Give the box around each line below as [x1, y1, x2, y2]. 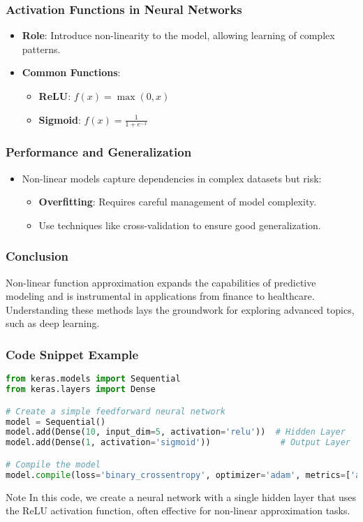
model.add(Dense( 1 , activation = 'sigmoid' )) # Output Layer [6, 437, 351, 448]
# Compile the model [6, 459, 101, 470]
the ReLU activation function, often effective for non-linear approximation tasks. [6, 503, 350, 518]
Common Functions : [22, 65, 121, 80]
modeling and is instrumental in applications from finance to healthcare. [6, 289, 315, 303]
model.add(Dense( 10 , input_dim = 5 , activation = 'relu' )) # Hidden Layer [6, 427, 346, 437]
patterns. [22, 41, 61, 56]
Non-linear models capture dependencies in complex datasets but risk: [22, 171, 322, 185]
